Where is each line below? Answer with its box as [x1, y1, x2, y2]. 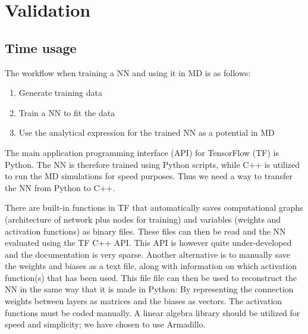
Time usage [5, 38, 77, 57]
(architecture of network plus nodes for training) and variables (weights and [5, 213, 281, 225]
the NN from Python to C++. [5, 181, 115, 193]
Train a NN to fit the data [18, 106, 115, 118]
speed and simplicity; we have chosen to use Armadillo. [5, 318, 206, 330]
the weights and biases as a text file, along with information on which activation [5, 260, 297, 272]
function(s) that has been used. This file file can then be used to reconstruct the [5, 271, 297, 283]
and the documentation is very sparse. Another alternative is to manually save [5, 248, 291, 260]
